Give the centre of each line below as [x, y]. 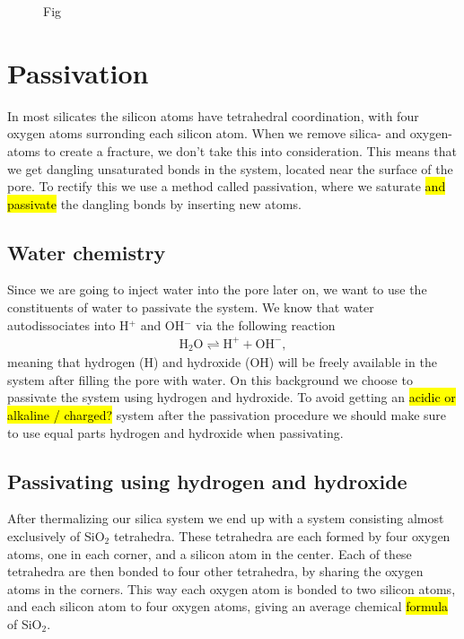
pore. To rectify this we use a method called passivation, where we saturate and [227, 186]
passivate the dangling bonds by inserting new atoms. [154, 203]
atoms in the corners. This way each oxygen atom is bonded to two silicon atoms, [232, 588]
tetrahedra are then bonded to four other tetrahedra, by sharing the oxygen [215, 571]
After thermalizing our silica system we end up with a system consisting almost [226, 518]
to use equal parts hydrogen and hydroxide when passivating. [175, 432]
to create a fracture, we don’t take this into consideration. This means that [251, 150]
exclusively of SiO [56, 536]
